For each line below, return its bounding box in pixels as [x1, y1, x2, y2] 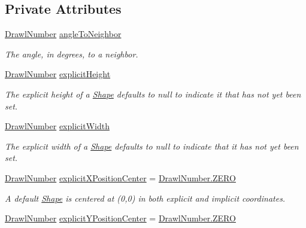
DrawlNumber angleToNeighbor [5, 28, 122, 40]
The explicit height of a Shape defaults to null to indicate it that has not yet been [5, 87, 301, 100]
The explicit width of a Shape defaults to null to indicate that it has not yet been [5, 139, 299, 152]
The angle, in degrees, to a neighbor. [5, 47, 138, 60]
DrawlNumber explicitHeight [5, 68, 111, 80]
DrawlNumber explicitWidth [5, 120, 110, 132]
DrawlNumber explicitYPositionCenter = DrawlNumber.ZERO [5, 212, 236, 224]
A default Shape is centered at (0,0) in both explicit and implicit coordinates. [5, 191, 286, 204]
